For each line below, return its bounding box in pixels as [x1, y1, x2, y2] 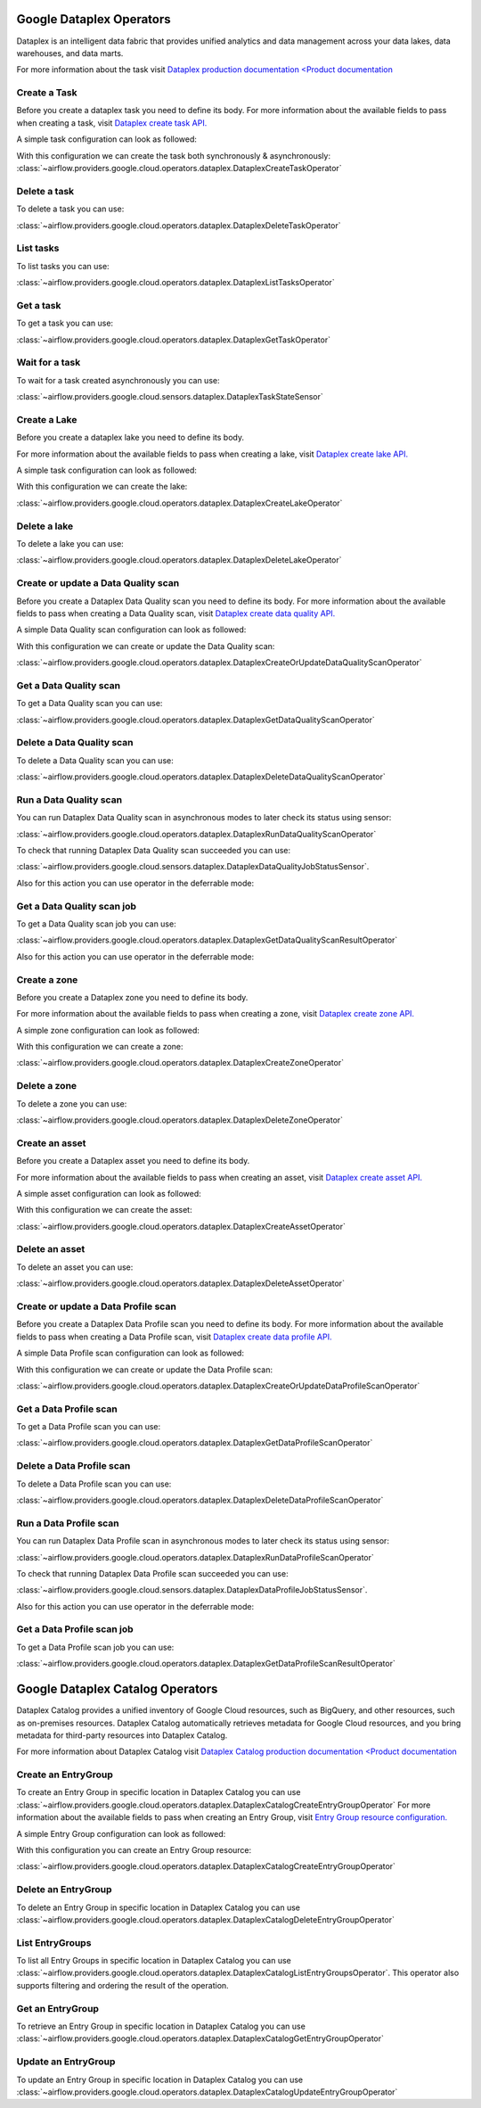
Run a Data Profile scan [16, 1517, 119, 1529]
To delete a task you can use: [16, 203, 125, 214]
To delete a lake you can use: [16, 538, 124, 548]
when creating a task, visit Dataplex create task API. [16, 117, 208, 128]
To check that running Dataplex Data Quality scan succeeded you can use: [16, 845, 291, 856]
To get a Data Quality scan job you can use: [16, 918, 177, 929]
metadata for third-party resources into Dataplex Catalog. [16, 1730, 228, 1741]
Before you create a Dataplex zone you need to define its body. [16, 992, 249, 1002]
